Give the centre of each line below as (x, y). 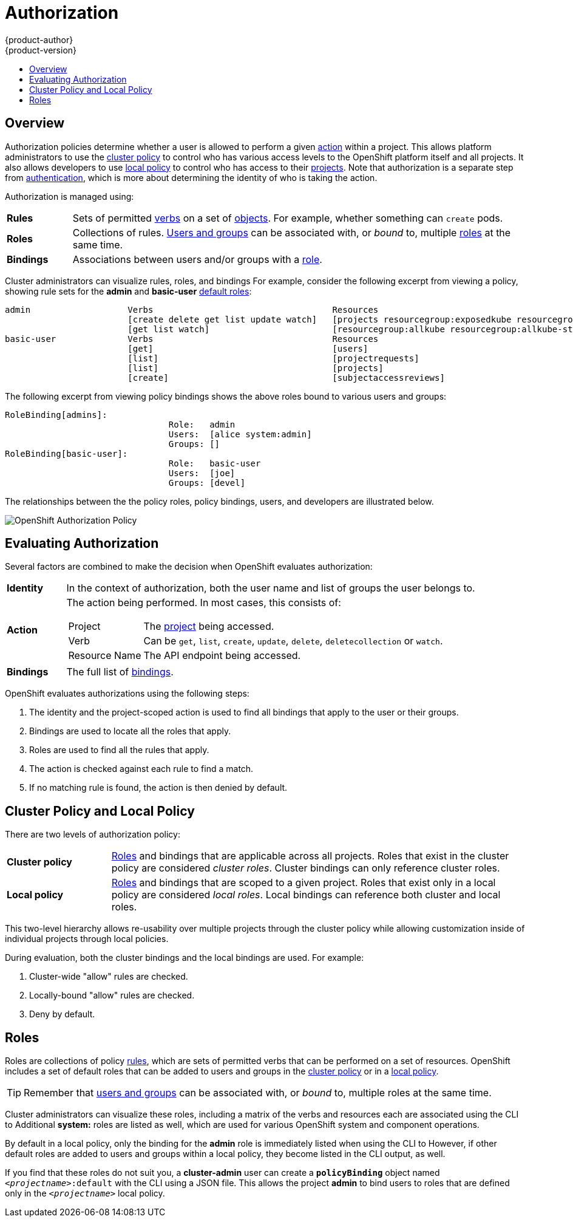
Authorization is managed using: (70, 196)
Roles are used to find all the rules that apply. (119, 750)
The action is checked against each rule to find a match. (141, 769)
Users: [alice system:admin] (240, 434)
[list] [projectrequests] (273, 358)
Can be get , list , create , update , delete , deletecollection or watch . (293, 641)
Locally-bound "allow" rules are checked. (112, 995)
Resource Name (105, 656)
